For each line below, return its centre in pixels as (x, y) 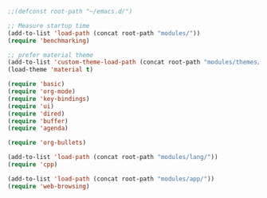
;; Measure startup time (49, 25)
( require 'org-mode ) (42, 91)
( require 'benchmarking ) (49, 41)
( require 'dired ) (36, 114)
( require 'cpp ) (33, 165)
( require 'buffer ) (38, 121)
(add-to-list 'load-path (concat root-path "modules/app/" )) (111, 179)
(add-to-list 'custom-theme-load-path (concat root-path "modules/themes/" (136, 62)
